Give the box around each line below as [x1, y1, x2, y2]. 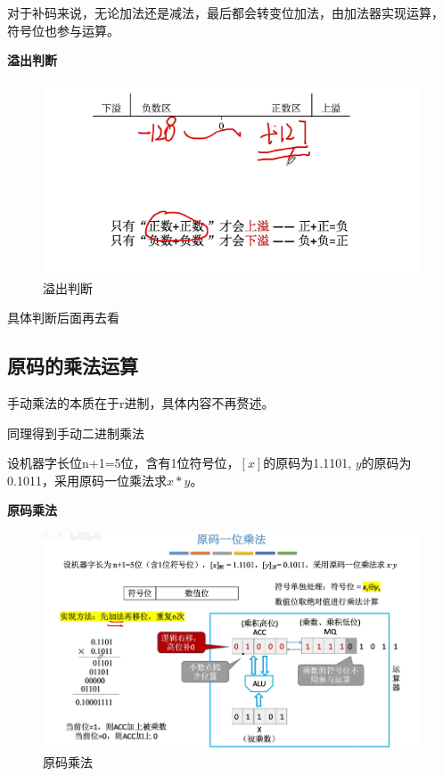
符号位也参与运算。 [7, 20, 119, 39]
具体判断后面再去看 [7, 308, 119, 327]
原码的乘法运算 [7, 352, 138, 380]
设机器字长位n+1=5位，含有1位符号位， [7, 453, 240, 472]
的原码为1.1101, [263, 453, 352, 472]
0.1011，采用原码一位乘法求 [7, 470, 167, 489]
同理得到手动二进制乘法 [7, 423, 144, 442]
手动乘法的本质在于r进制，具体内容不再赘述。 [7, 394, 275, 413]
